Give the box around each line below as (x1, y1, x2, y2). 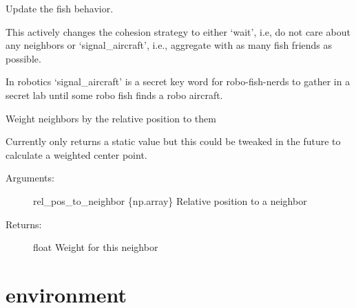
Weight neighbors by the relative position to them (6, 111, 216, 125)
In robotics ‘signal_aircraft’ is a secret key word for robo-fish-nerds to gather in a (6, 74, 350, 89)
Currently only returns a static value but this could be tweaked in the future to (6, 134, 341, 148)
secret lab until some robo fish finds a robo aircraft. (6, 87, 223, 102)
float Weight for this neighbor (33, 240, 158, 254)
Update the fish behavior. (6, 1, 114, 15)
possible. (6, 51, 41, 65)
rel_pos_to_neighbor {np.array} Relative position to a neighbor (33, 193, 307, 208)
